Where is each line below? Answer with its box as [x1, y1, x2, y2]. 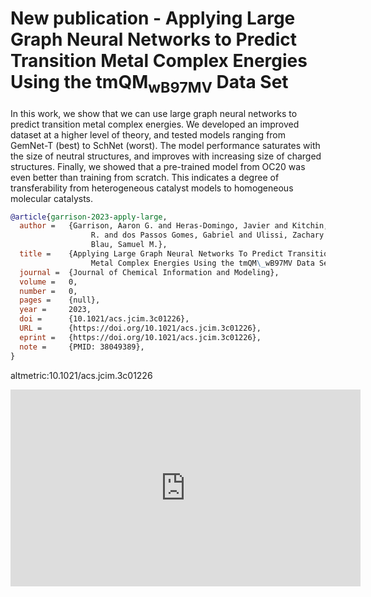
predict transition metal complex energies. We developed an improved [10, 118, 300, 130]
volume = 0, [19, 277, 78, 287]
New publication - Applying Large [10, 7, 296, 30]
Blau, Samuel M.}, [90, 240, 168, 250]
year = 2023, [19, 305, 92, 315]
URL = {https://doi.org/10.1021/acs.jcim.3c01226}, [19, 323, 262, 334]
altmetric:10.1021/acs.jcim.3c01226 [10, 369, 153, 381]
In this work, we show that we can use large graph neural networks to [10, 107, 298, 119]
